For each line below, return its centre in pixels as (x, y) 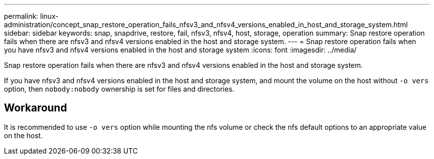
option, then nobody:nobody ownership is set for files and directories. (119, 89)
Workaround (36, 108)
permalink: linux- (31, 16)
